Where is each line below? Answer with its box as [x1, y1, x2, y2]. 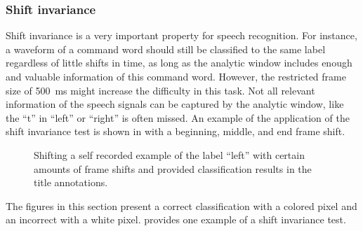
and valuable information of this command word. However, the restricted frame [6, 69, 346, 83]
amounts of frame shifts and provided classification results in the [34, 161, 312, 176]
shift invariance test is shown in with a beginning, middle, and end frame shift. [6, 124, 345, 139]
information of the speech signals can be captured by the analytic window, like [6, 97, 344, 111]
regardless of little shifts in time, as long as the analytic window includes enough [6, 55, 352, 70]
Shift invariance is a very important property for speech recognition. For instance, [6, 28, 357, 43]
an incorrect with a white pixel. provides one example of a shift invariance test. [6, 212, 346, 227]
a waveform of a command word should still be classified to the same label [6, 41, 326, 56]
